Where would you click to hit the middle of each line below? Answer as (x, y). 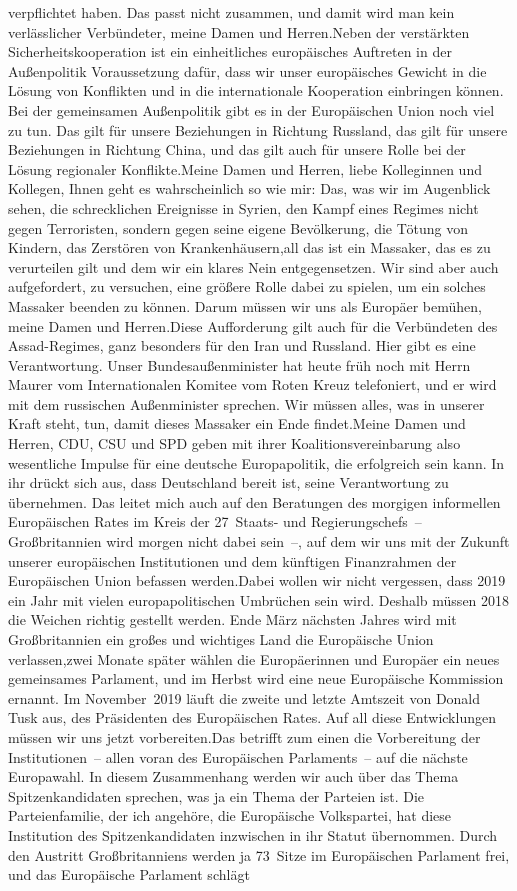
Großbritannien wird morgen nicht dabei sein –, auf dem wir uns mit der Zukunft (259, 541)
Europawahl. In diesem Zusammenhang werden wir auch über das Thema (233, 776)
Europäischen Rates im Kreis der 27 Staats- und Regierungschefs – (215, 521)
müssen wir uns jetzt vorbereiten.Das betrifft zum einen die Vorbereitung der (244, 736)
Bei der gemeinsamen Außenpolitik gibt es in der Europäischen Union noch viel (251, 109)
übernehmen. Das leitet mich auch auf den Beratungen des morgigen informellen (254, 501)
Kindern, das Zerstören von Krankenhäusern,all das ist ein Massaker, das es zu (249, 247)
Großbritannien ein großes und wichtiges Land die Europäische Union (221, 639)
